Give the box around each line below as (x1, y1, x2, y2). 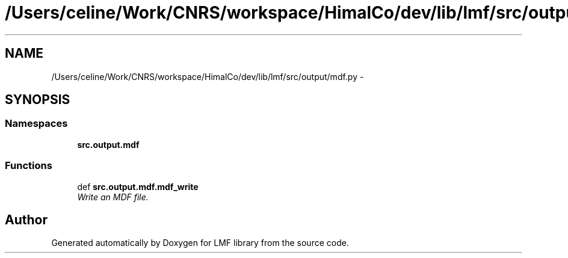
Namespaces (5, 117, 68, 130)
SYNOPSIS (5, 92, 70, 108)
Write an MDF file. (77, 191, 149, 202)
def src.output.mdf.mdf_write (77, 181, 199, 192)
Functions (5, 159, 52, 172)
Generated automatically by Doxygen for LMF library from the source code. (51, 238, 349, 248)
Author (5, 212, 48, 227)
